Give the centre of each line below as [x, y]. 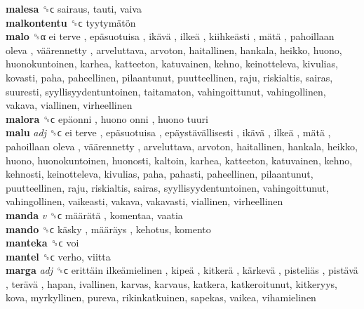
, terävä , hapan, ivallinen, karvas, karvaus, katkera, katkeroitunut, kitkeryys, [172, 283]
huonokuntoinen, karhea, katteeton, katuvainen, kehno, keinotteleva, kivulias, [172, 64]
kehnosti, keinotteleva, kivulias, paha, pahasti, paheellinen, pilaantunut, [160, 174]
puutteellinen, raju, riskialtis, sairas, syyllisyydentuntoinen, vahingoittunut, [167, 187]
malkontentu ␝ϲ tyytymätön [71, 22]
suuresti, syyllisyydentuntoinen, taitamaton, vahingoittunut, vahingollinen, [166, 91]
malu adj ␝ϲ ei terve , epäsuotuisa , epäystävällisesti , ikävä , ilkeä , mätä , [168, 132]
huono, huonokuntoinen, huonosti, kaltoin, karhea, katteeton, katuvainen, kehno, [179, 160]
